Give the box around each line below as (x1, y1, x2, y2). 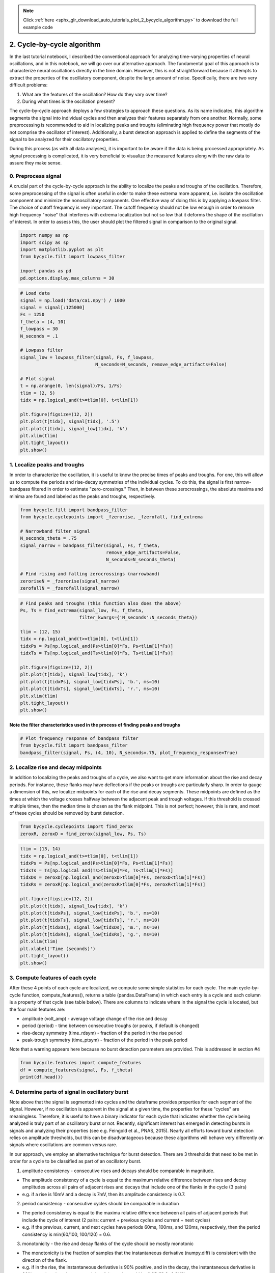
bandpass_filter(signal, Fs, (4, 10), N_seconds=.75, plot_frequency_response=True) (20, 750, 238, 756)
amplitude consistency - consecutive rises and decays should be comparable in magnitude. (22, 1168, 215, 1174)
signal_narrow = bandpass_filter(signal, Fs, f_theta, (20, 542, 160, 548)
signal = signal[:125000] (20, 305, 85, 310)
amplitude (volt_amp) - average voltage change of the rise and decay (22, 1015, 168, 1021)
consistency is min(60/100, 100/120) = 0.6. (22, 1231, 112, 1237)
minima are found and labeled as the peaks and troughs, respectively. (9, 493, 156, 499)
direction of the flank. (22, 1257, 67, 1263)
